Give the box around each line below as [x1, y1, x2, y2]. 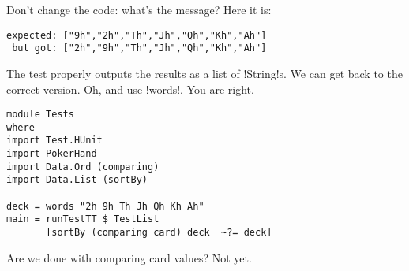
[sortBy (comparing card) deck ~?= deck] [46, 227, 272, 238]
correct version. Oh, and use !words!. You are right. [6, 80, 254, 97]
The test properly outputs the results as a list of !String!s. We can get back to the [6, 65, 403, 81]
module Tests [6, 109, 74, 121]
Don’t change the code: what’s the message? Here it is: [6, 2, 272, 17]
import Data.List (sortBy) [6, 174, 148, 186]
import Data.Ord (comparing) [6, 161, 159, 173]
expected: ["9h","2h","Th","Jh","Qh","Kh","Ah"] [6, 29, 267, 41]
